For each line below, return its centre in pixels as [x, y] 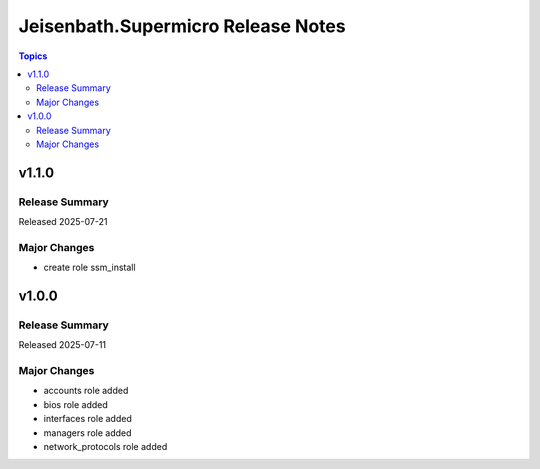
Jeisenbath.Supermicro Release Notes [182, 26]
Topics [33, 56]
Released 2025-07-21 [63, 222]
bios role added [76, 404]
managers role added [87, 432]
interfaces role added [87, 419]
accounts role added [86, 391]
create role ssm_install [89, 267]
